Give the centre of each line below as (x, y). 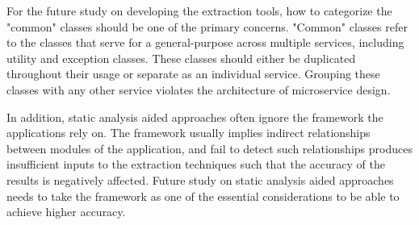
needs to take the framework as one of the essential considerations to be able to (203, 196)
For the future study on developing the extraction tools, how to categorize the (199, 10)
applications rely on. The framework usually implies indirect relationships (189, 133)
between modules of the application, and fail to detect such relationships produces (209, 148)
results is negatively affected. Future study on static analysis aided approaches (200, 179)
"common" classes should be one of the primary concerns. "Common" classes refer (207, 26)
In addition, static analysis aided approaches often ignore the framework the (195, 117)
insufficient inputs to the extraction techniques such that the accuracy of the (196, 164)
